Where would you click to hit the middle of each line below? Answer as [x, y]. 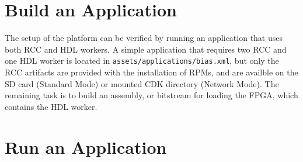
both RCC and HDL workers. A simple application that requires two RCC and [146, 49]
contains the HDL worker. [51, 106]
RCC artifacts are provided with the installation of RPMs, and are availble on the [151, 72]
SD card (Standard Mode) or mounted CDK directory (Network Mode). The [142, 83]
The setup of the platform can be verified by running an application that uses [144, 38]
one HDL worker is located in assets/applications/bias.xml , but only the [142, 61]
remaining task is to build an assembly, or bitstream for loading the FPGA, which [151, 95]
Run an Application [86, 147]
